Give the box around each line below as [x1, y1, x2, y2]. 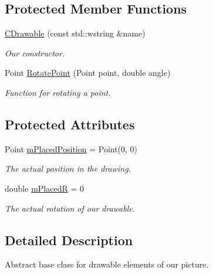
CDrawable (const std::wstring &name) [5, 27, 146, 39]
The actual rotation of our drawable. [5, 202, 136, 214]
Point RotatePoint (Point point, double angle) [5, 66, 171, 79]
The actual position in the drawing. [5, 162, 131, 175]
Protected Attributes [5, 115, 135, 133]
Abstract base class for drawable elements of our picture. [5, 258, 209, 270]
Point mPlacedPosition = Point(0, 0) [5, 142, 138, 155]
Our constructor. [5, 46, 65, 59]
